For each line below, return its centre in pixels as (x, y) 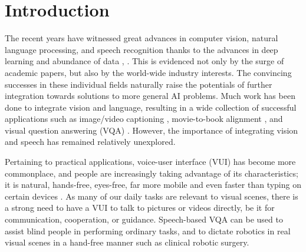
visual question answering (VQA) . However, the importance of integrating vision (152, 130)
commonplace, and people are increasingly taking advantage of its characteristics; (152, 173)
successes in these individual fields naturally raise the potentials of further (139, 84)
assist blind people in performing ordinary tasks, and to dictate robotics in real (148, 231)
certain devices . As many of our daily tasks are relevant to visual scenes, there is (152, 196)
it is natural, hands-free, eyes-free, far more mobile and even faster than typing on (153, 185)
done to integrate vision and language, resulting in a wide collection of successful (151, 107)
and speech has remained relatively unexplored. (90, 142)
